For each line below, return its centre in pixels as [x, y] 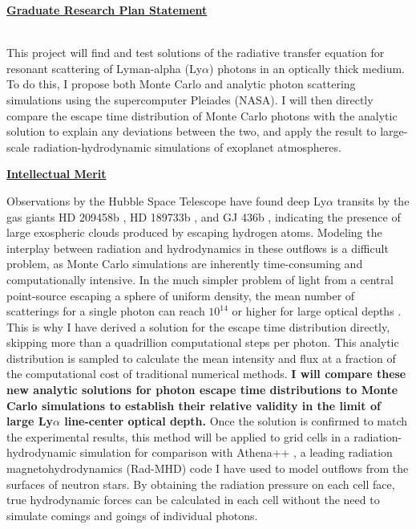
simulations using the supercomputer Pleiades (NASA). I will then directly [190, 99]
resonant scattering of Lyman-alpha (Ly [105, 68]
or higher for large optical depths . [317, 311]
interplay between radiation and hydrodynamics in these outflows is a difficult [198, 248]
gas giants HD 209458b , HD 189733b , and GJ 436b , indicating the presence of [204, 216]
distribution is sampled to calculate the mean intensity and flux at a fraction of [201, 358]
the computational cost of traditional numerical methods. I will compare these [206, 374]
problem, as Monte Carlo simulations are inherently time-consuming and [185, 264]
